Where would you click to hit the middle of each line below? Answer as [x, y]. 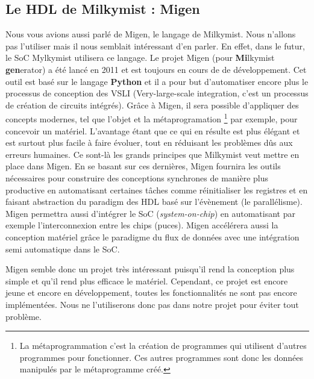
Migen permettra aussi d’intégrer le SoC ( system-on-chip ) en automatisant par [150, 213]
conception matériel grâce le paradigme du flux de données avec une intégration [152, 236]
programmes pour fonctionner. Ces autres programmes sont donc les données [161, 357]
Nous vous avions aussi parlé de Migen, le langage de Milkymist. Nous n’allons [151, 34]
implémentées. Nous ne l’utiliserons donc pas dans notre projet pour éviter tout [152, 304]
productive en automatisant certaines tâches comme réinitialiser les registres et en [157, 190]
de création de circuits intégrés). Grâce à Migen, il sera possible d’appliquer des [152, 105]
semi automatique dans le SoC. [63, 249]
